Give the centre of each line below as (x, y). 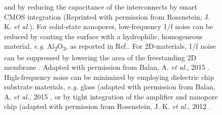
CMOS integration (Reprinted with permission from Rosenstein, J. (107, 16)
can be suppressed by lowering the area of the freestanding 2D (100, 57)
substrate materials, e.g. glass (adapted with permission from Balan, (110, 87)
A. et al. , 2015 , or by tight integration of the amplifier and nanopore (111, 96)
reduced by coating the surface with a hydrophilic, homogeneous (103, 36)
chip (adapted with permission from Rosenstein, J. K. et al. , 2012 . (107, 106)
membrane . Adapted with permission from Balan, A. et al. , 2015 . (107, 67)
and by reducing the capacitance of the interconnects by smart (101, 7)
